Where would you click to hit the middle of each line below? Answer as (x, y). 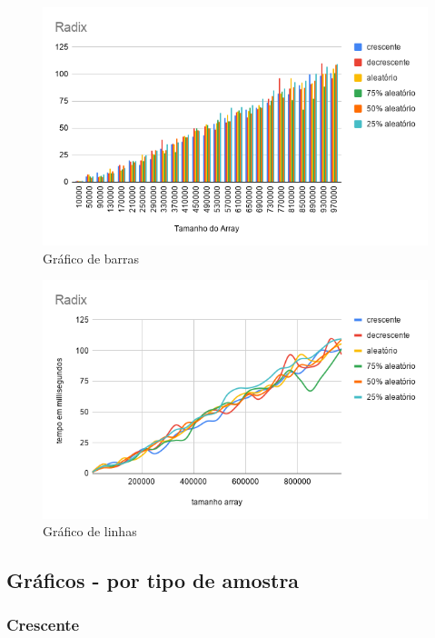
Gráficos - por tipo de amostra (153, 580)
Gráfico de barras (91, 258)
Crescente (43, 625)
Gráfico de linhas (90, 531)
